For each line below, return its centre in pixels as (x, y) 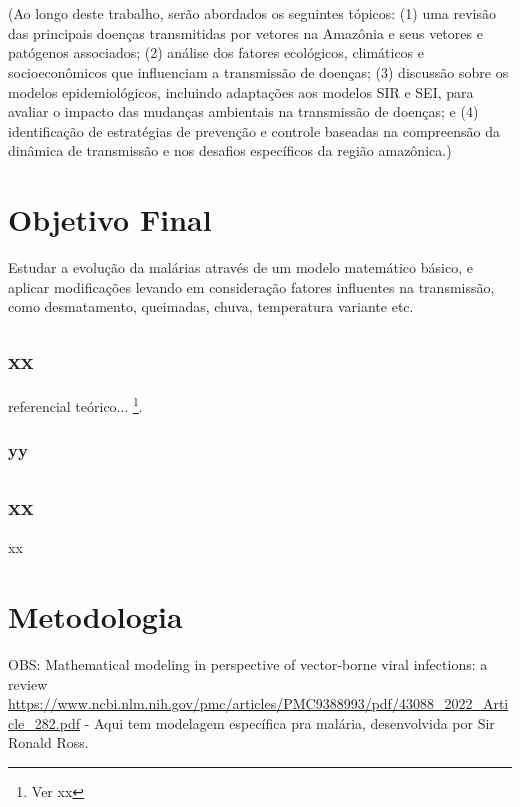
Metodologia (95, 616)
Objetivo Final (110, 219)
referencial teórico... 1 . (75, 404)
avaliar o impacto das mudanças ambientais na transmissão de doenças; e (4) (243, 111)
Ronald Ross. (48, 742)
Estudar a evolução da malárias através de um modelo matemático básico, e (240, 267)
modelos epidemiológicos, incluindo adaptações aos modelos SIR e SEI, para (241, 91)
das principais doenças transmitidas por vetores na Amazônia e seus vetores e (245, 32)
